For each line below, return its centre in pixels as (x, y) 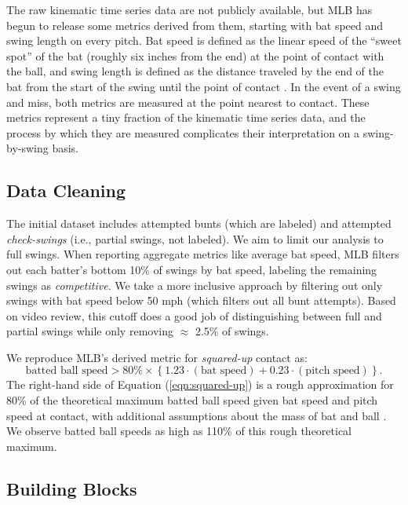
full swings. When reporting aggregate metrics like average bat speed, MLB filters (203, 254)
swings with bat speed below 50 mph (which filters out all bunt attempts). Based (201, 300)
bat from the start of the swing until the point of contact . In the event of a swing (204, 86)
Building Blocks (72, 488)
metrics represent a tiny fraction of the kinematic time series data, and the (186, 117)
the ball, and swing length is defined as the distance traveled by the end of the (195, 71)
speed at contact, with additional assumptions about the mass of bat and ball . (197, 415)
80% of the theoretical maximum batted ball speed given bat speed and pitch (192, 400)
